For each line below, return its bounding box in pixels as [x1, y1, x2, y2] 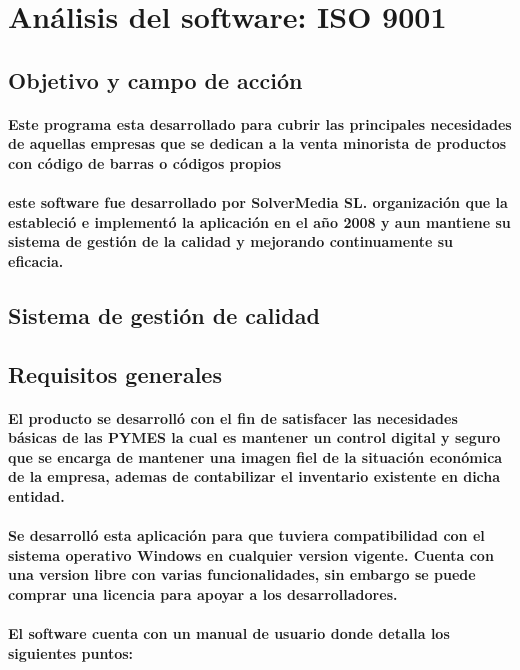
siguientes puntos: [8, 642, 134, 663]
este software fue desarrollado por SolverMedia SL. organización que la [8, 192, 508, 213]
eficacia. [8, 250, 64, 271]
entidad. [8, 486, 65, 507]
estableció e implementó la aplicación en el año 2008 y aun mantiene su [8, 211, 511, 232]
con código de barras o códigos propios [8, 152, 282, 173]
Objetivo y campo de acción [8, 64, 303, 95]
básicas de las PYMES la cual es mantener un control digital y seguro [8, 427, 501, 448]
